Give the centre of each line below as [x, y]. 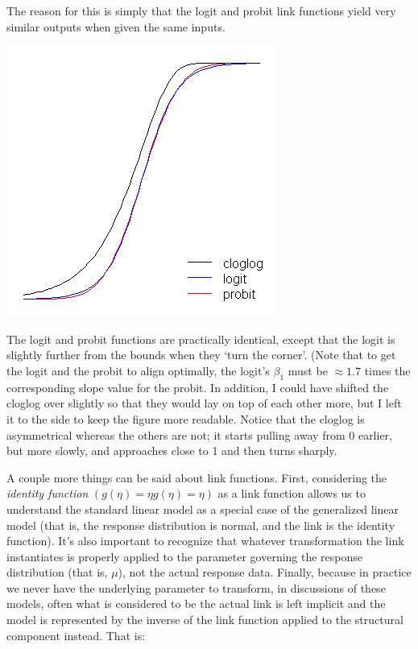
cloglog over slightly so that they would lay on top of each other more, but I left [204, 403]
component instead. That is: [76, 635]
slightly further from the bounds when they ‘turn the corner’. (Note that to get [201, 355]
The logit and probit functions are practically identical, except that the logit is [201, 339]
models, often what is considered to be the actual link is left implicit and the [196, 604]
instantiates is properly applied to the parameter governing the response [185, 556]
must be [308, 370]
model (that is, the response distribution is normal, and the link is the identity [201, 525]
